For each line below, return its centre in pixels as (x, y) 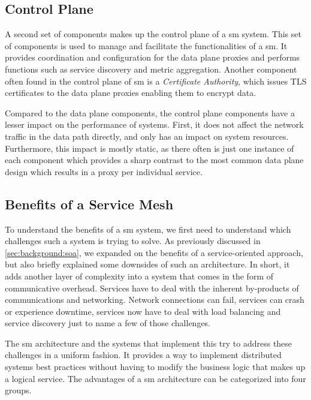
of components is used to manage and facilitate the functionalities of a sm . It (146, 45)
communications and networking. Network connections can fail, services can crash (155, 300)
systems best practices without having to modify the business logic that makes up (155, 367)
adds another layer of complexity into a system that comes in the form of (139, 276)
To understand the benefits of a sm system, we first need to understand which (148, 229)
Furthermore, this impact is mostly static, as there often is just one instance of (150, 148)
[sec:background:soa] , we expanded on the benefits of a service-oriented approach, (154, 252)
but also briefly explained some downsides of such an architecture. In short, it (147, 264)
